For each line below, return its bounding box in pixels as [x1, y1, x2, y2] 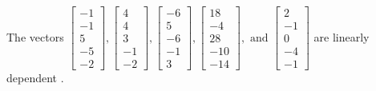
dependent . [6, 69, 64, 86]
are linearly [313, 28, 370, 45]
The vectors [6, 28, 64, 45]
